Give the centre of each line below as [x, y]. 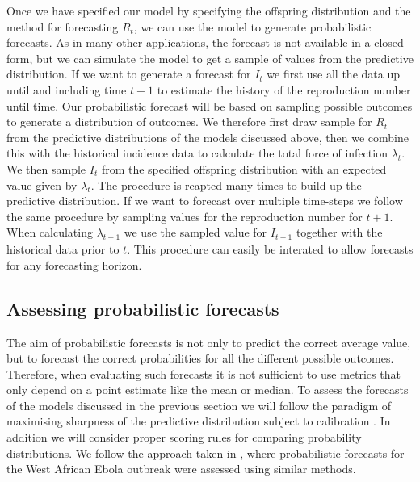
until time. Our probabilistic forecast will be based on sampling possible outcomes [210, 105]
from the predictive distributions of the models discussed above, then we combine [208, 137]
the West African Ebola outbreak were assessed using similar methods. [181, 469]
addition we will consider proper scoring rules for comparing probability [184, 437]
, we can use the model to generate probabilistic [252, 26]
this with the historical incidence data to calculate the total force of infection [197, 153]
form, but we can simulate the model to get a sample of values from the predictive [210, 58]
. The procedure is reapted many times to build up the [226, 184]
